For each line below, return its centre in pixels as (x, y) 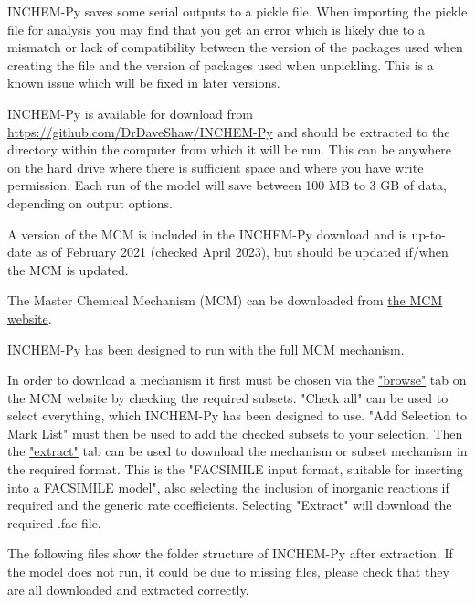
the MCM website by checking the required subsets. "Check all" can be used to (228, 397)
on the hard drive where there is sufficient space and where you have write (216, 167)
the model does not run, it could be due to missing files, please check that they (228, 572)
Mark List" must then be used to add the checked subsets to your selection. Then (235, 433)
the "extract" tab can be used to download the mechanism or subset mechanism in (237, 451)
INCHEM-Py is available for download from (130, 113)
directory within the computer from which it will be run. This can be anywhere (230, 149)
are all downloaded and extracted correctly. (128, 589)
